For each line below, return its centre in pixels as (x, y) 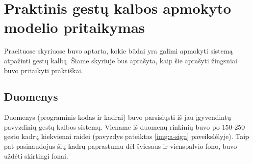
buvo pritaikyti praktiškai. (44, 70)
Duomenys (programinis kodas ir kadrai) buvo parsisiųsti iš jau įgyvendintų (117, 117)
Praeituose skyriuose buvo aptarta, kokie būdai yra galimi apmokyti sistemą (118, 51)
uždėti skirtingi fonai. (36, 155)
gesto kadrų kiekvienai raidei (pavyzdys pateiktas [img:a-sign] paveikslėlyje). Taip (126, 136)
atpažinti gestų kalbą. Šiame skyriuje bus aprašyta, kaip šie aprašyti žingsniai (121, 60)
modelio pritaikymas (75, 27)
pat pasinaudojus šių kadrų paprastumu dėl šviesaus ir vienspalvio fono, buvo (121, 146)
